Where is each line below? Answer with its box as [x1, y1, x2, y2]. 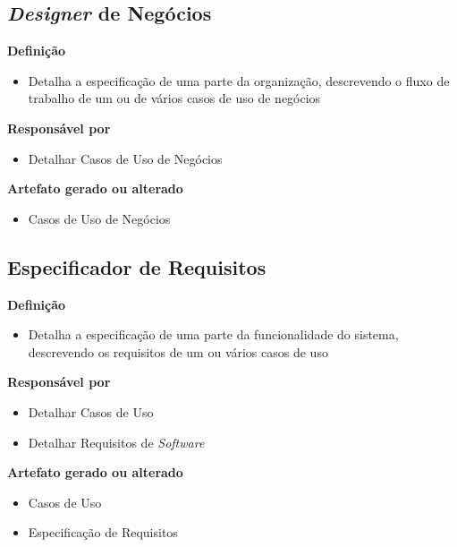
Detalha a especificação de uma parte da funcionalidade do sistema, [28, 325, 399, 344]
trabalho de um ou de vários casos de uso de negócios [28, 89, 321, 107]
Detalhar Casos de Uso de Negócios [28, 149, 223, 167]
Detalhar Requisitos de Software [28, 432, 205, 451]
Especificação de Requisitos [28, 523, 178, 542]
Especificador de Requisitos [7, 252, 267, 280]
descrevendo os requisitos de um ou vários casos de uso [28, 342, 328, 361]
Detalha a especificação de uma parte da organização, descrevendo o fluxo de [28, 71, 450, 90]
